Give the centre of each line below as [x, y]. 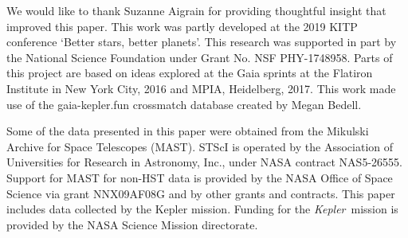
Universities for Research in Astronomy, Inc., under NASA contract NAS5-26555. [204, 162]
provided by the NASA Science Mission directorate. [132, 224]
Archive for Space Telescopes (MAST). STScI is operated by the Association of [200, 146]
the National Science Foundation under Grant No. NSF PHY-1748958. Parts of [200, 57]
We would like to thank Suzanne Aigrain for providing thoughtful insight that [196, 10]
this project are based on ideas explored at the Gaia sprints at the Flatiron [190, 73]
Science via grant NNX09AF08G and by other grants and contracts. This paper [201, 193]
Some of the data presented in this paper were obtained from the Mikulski [188, 131]
